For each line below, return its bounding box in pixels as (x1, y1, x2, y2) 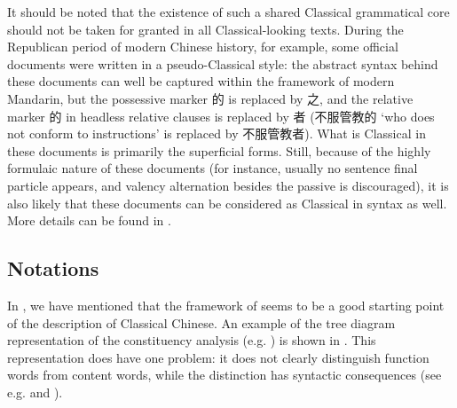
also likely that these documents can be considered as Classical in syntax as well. (7, 193, 447, 212)
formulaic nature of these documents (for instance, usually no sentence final (7, 159, 418, 177)
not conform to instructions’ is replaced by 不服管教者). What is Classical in (7, 124, 426, 143)
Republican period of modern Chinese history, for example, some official (7, 37, 398, 56)
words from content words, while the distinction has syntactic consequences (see (7, 365, 442, 384)
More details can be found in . (7, 211, 171, 230)
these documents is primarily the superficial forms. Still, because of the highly (7, 141, 431, 160)
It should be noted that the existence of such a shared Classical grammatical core (7, 3, 450, 20)
